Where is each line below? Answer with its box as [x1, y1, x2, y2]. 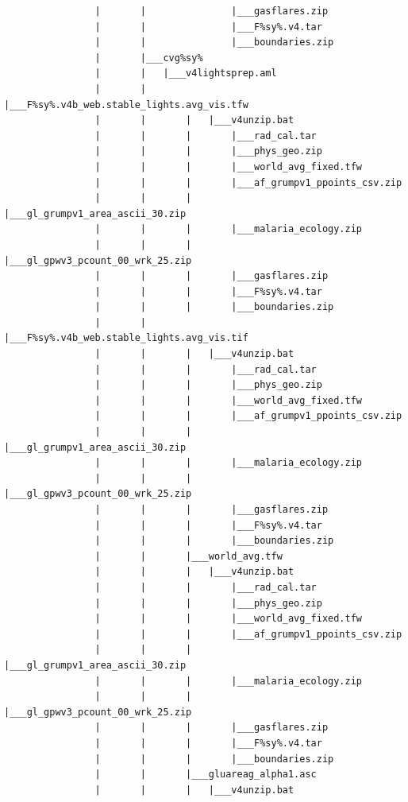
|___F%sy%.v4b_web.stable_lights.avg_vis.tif [4, 332, 248, 344]
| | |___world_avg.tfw [94, 550, 283, 562]
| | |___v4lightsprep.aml [94, 68, 277, 79]
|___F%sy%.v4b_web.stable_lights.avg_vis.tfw [4, 99, 248, 110]
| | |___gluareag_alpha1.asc [94, 769, 317, 781]
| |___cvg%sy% [94, 52, 203, 64]
